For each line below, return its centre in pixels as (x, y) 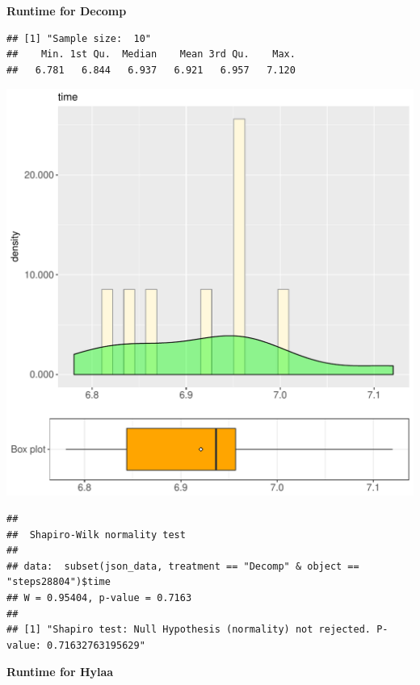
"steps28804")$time (59, 582)
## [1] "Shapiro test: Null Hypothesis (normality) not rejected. (189, 630)
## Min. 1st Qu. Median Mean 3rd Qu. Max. (151, 54)
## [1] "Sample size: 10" (79, 38)
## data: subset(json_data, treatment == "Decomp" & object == (183, 566)
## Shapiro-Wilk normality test (96, 535)
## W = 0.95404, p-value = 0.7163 (99, 597)
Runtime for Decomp (67, 10)
